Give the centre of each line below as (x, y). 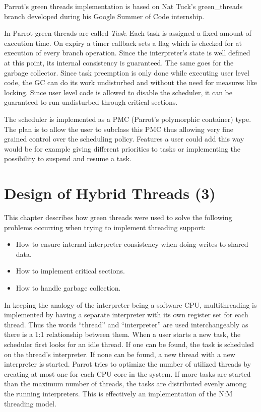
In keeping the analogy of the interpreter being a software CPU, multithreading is (130, 304)
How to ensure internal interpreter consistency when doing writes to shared (132, 244)
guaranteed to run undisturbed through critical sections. (91, 102)
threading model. (30, 403)
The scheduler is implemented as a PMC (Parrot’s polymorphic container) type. (128, 119)
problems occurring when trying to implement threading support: (105, 227)
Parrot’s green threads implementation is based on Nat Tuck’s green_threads (123, 6)
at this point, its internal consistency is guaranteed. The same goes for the (119, 62)
